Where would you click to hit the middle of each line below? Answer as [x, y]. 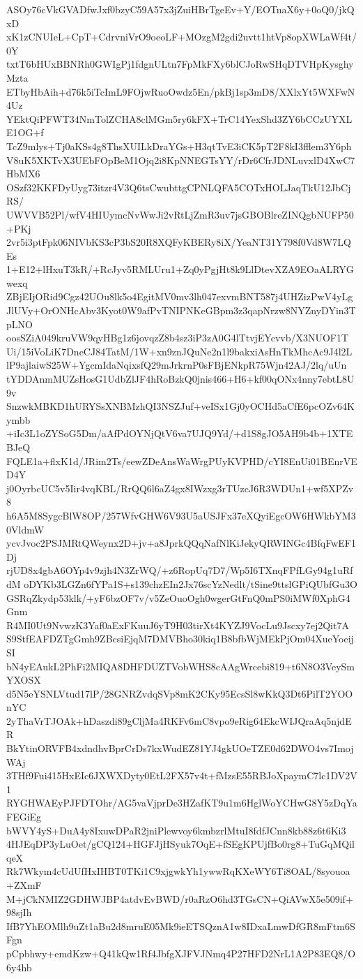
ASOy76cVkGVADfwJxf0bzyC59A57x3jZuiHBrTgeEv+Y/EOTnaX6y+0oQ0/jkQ [180, 9]
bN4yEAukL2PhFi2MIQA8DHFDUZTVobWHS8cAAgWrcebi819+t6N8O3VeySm [181, 666]
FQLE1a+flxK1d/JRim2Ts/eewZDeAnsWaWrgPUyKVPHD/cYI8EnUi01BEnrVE [182, 461]
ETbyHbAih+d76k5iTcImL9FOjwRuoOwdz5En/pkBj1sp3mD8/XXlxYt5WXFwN [181, 91]
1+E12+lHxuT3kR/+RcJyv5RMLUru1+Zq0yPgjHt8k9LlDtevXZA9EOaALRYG [180, 269]
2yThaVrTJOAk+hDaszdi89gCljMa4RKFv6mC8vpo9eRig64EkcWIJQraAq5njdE [179, 720]
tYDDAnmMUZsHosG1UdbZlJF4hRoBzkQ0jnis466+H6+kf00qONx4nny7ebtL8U [180, 379]
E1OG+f [25, 132]
